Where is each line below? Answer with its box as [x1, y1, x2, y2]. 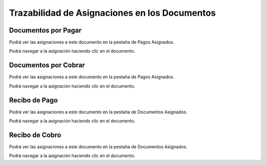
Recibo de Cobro [9, 131, 62, 139]
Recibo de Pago [9, 96, 58, 104]
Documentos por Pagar [9, 26, 82, 34]
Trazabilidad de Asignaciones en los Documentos [9, 7, 216, 18]
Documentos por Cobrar [9, 61, 85, 69]
